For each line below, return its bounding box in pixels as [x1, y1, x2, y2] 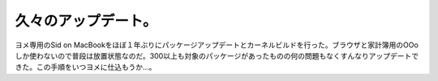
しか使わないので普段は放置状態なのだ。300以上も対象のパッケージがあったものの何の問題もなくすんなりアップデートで [15, 51, 419, 60]
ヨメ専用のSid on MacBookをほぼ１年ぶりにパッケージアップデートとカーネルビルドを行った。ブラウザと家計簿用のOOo [15, 40, 419, 50]
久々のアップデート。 [15, 12, 157, 30]
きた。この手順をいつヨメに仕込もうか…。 [15, 63, 157, 72]
